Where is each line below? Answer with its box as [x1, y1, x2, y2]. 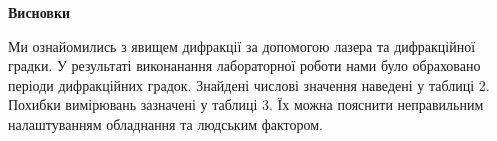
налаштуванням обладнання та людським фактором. [8, 113, 323, 134]
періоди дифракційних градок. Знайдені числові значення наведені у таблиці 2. [8, 74, 490, 95]
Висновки [8, 2, 71, 22]
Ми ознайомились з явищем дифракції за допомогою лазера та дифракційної [8, 35, 476, 56]
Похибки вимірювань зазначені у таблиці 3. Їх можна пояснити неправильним [8, 94, 484, 115]
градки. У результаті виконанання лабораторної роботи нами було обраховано [8, 55, 481, 76]
